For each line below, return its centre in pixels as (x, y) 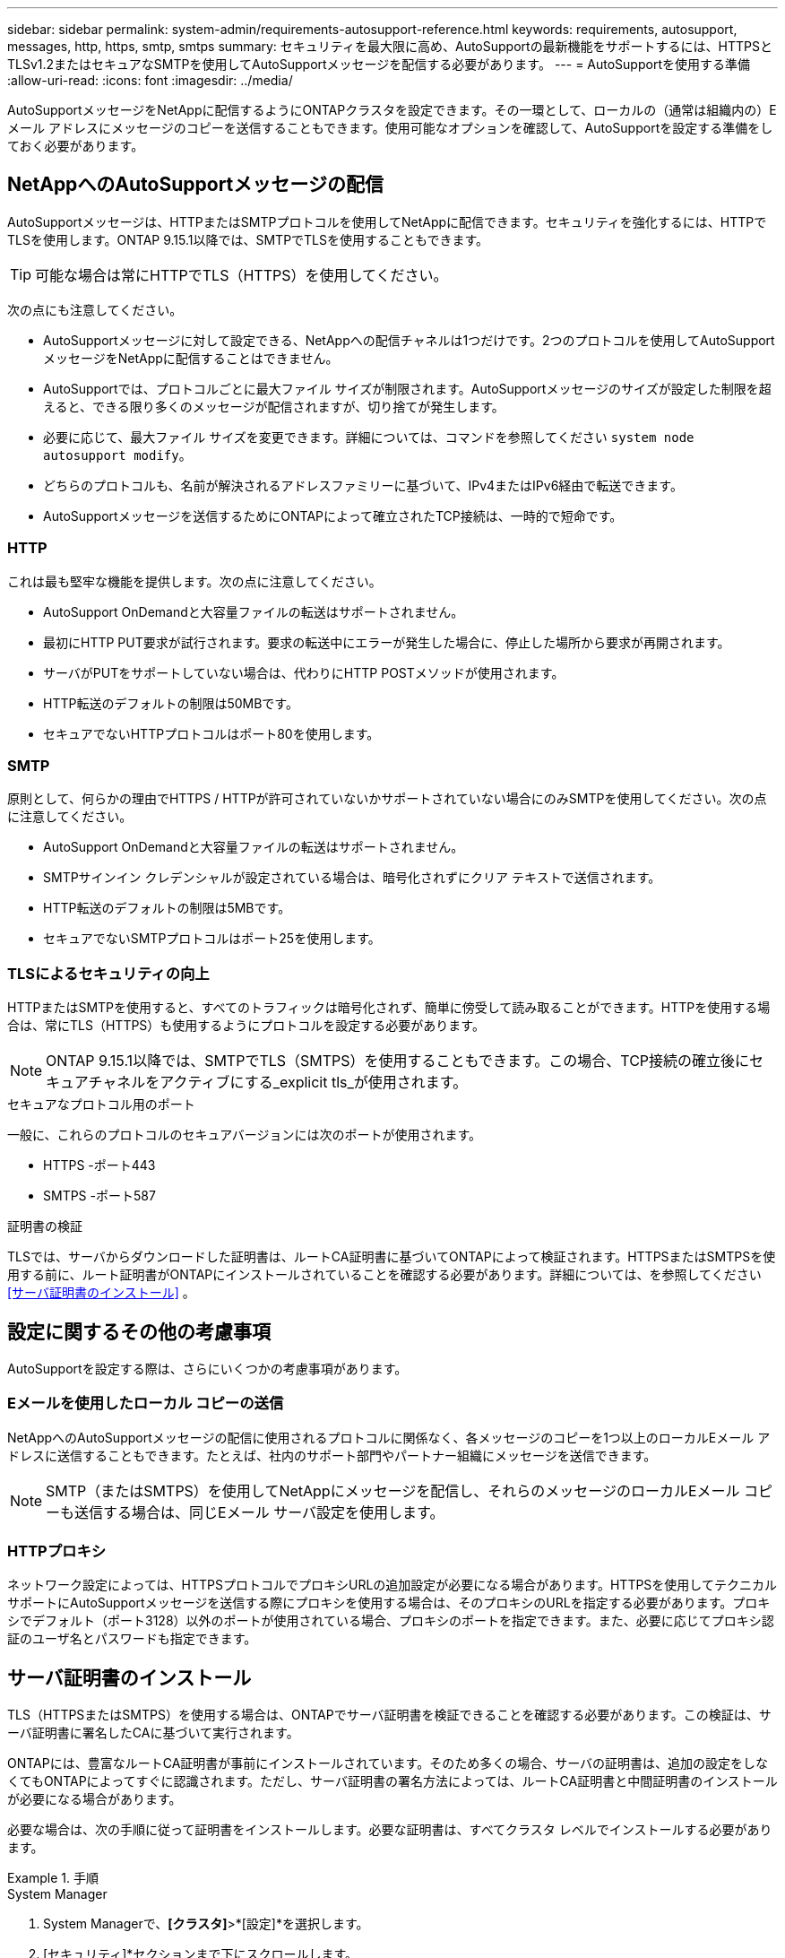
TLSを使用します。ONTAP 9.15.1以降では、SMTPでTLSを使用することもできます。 (248, 239)
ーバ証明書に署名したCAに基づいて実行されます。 (153, 1733)
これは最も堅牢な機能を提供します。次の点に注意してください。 (194, 581)
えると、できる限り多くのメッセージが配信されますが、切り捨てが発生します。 (274, 406)
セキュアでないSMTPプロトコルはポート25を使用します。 (212, 939)
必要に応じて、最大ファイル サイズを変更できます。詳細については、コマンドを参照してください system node (369, 437)
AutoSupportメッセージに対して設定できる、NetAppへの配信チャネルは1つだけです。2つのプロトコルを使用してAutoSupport (409, 340)
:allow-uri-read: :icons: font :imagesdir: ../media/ (150, 80)
